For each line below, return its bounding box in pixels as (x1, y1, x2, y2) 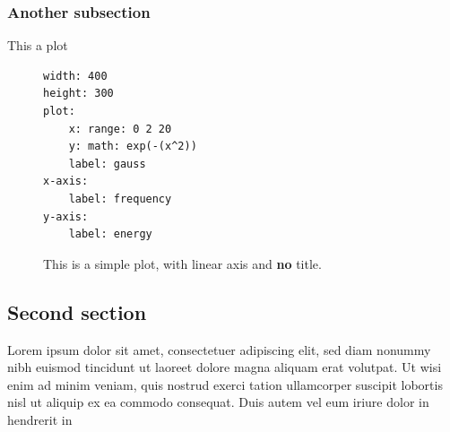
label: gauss (68, 157, 146, 170)
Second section (7, 298, 147, 325)
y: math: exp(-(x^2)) (68, 140, 197, 153)
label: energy (68, 228, 152, 241)
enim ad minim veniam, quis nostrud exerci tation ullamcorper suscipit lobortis (7, 375, 443, 393)
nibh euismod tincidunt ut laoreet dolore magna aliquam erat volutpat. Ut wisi (7, 358, 442, 376)
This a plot (7, 36, 68, 55)
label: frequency (68, 192, 172, 205)
